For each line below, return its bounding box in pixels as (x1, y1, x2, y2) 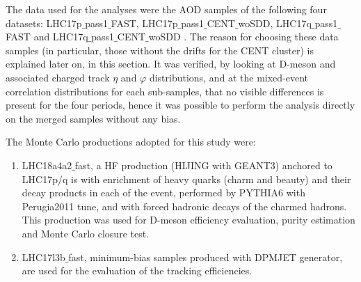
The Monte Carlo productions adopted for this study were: (6, 134, 256, 149)
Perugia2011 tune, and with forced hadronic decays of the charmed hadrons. (22, 198, 347, 213)
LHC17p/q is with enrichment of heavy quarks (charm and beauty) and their (22, 171, 351, 186)
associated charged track (6, 70, 110, 84)
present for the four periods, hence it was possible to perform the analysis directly (6, 97, 355, 112)
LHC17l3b (22, 249, 65, 264)
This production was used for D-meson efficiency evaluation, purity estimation (22, 212, 355, 227)
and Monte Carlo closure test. (22, 226, 150, 240)
